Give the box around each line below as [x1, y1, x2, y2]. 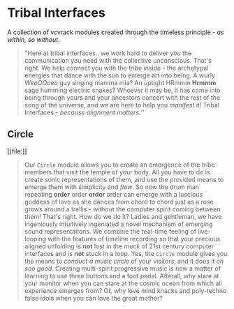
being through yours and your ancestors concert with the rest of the [24, 93, 221, 102]
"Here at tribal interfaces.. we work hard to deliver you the [24, 49, 192, 57]
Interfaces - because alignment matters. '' [24, 108, 145, 116]
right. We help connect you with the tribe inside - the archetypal [24, 63, 209, 72]
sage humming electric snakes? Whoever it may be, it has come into [24, 86, 221, 94]
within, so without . [7, 35, 61, 43]
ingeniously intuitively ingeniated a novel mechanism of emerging [24, 220, 213, 228]
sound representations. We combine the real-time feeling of [24, 227, 197, 235]
